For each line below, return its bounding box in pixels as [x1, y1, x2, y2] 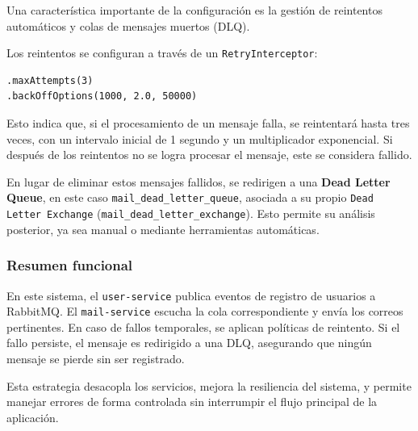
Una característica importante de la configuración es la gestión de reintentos [6, 2, 382, 18]
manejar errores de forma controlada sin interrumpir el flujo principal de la [6, 393, 378, 410]
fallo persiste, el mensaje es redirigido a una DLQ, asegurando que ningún [6, 334, 372, 351]
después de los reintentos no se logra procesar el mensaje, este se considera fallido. [6, 146, 412, 163]
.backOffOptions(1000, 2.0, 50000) [6, 90, 198, 103]
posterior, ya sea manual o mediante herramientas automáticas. [6, 220, 320, 237]
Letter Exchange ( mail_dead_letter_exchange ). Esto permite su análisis [6, 205, 375, 222]
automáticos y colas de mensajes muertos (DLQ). [6, 17, 250, 34]
